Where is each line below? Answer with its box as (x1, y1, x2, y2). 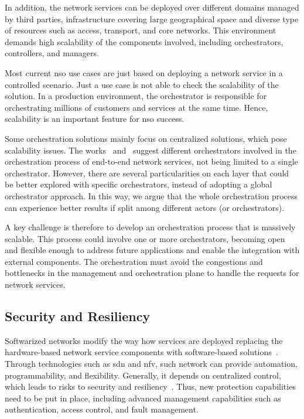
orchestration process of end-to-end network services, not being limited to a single (5, 155, 298, 168)
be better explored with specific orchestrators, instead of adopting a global (5, 178, 272, 190)
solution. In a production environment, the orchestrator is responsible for (5, 90, 267, 102)
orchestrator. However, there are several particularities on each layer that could (5, 166, 289, 179)
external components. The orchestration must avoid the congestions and (5, 255, 263, 267)
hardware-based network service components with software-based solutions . (5, 346, 278, 358)
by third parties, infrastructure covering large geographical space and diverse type (5, 12, 299, 25)
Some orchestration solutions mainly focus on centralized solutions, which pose (5, 132, 287, 144)
